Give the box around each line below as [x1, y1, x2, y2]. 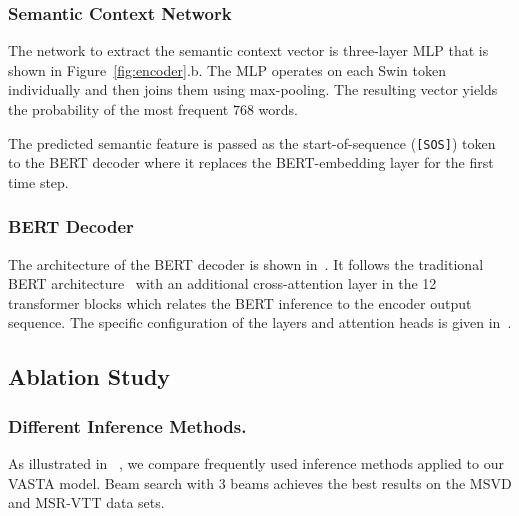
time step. [8, 171, 69, 192]
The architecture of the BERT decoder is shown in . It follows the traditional [8, 253, 484, 274]
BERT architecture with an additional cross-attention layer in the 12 [8, 273, 437, 294]
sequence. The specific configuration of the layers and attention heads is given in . [8, 312, 512, 333]
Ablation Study [8, 361, 171, 392]
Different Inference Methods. [8, 413, 247, 438]
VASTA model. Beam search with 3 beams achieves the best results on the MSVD [8, 472, 512, 493]
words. [258, 99, 299, 119]
